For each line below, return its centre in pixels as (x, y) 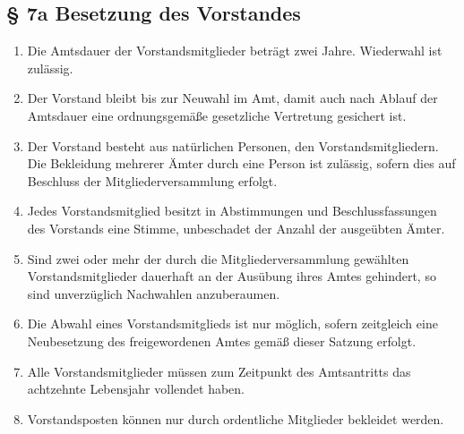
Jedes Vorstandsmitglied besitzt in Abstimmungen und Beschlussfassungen (232, 211)
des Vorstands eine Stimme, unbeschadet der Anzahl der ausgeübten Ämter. (236, 228)
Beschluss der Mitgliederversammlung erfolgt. (152, 180)
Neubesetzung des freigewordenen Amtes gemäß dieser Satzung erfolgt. (222, 340)
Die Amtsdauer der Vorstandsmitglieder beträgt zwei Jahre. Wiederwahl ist (235, 51)
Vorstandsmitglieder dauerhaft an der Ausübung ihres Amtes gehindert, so (232, 276)
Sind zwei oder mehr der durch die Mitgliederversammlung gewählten (218, 258)
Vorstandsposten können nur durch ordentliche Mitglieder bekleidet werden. (236, 418)
